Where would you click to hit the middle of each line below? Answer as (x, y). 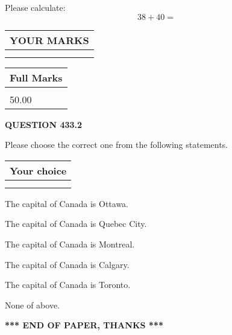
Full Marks (36, 77)
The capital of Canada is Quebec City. (76, 224)
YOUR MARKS (49, 40)
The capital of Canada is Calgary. (67, 264)
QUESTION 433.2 (44, 124)
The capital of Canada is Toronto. (68, 285)
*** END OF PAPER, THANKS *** (84, 325)
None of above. (32, 305)
